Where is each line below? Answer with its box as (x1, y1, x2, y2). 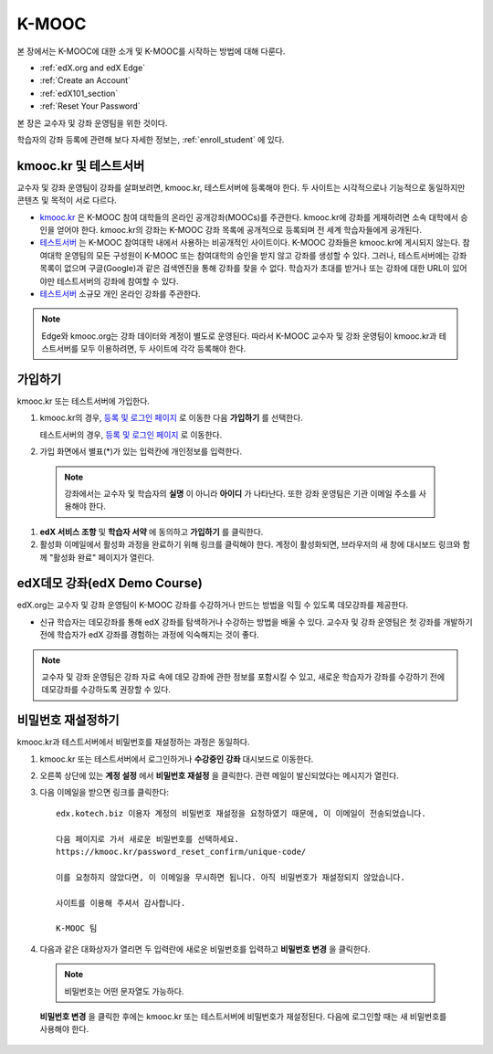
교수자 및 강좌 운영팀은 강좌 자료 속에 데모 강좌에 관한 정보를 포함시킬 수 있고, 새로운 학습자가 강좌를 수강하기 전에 (41, 671, 446, 682)
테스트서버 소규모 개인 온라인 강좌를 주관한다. (39, 288, 201, 299)
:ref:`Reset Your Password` (39, 100, 141, 111)
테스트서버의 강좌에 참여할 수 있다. (56, 275, 179, 287)
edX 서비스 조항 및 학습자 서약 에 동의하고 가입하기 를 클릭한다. (39, 526, 264, 537)
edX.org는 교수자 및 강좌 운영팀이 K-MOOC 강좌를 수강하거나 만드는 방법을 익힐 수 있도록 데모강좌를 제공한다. (16, 599, 409, 611)
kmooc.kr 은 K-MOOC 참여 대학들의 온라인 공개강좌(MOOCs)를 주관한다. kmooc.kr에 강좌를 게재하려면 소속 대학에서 (39, 211, 459, 223)
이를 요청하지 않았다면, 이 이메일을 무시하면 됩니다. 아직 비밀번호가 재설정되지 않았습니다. (56, 872, 405, 882)
